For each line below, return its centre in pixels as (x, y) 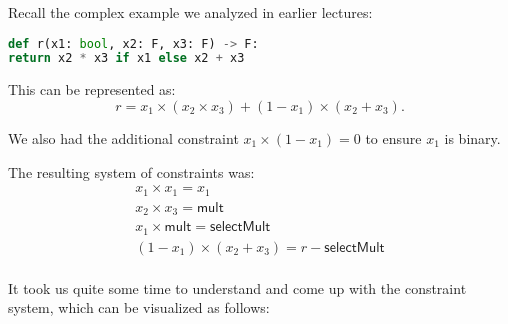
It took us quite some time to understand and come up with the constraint (237, 287)
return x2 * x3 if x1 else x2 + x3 (126, 58)
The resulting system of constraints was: (131, 171)
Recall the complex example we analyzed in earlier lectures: (190, 12)
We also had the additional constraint (123, 137)
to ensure (393, 137)
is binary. (472, 137)
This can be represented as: (92, 89)
